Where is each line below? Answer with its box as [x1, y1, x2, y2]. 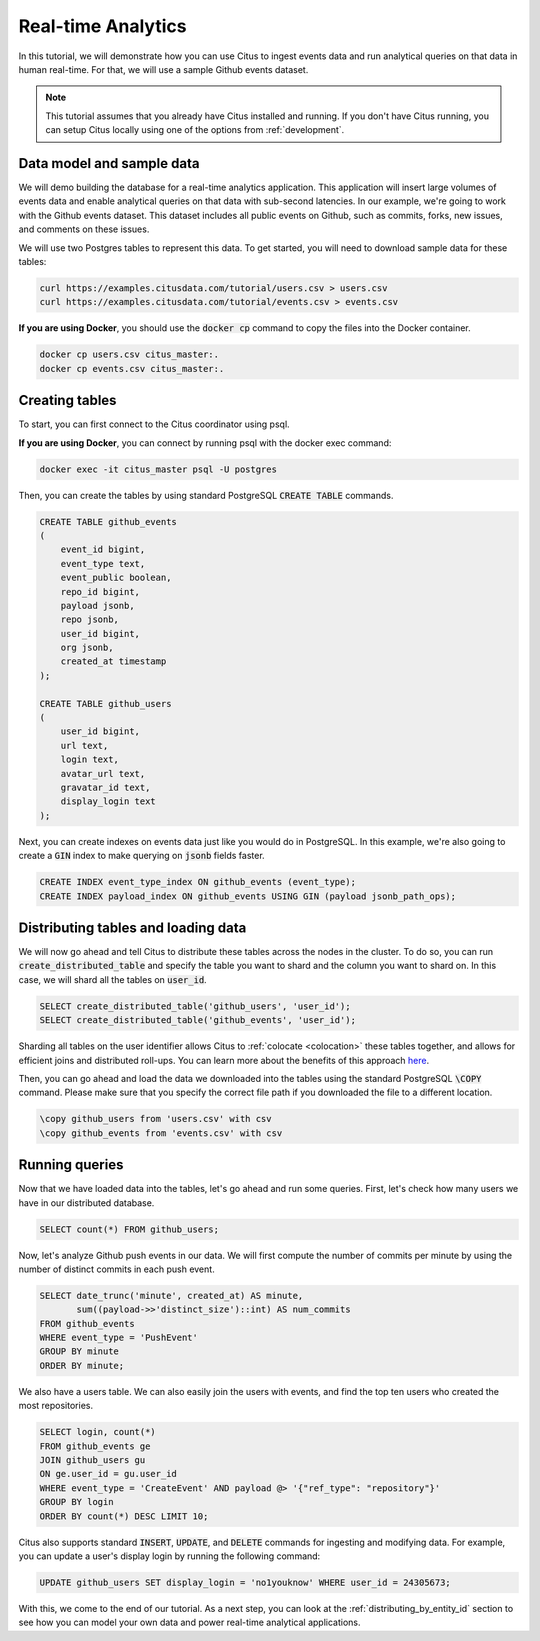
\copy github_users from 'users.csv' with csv [39, 1113, 272, 1125]
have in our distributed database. [18, 1196, 155, 1209]
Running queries [18, 1156, 124, 1174]
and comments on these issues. [18, 223, 150, 235]
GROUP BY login [39, 1496, 114, 1508]
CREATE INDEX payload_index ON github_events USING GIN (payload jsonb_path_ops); [39, 890, 457, 902]
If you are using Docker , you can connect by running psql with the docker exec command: [18, 436, 392, 449]
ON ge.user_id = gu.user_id [39, 1468, 177, 1480]
